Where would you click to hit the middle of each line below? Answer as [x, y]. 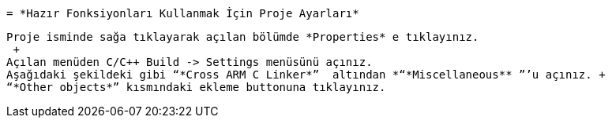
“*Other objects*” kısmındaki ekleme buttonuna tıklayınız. [196, 87]
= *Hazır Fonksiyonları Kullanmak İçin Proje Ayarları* [183, 13]
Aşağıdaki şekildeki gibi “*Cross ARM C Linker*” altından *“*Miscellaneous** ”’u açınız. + [306, 75]
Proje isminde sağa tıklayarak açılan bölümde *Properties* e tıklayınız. [243, 37]
